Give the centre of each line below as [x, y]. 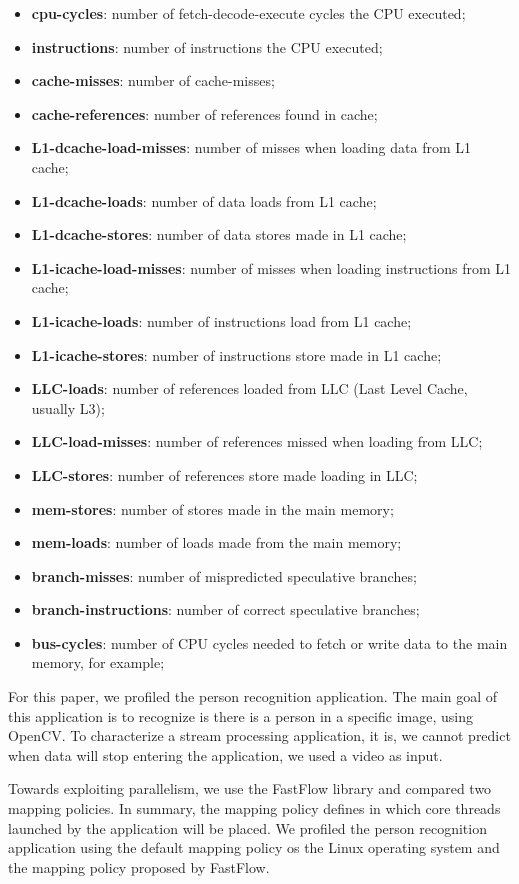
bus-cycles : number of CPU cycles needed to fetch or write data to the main [269, 642]
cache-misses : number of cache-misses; [153, 80]
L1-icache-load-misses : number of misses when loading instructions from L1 [271, 267]
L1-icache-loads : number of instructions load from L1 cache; [221, 320]
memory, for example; [98, 662]
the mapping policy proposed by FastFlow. [139, 866]
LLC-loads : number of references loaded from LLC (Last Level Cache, [249, 388]
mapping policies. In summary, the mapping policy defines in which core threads [254, 808]
